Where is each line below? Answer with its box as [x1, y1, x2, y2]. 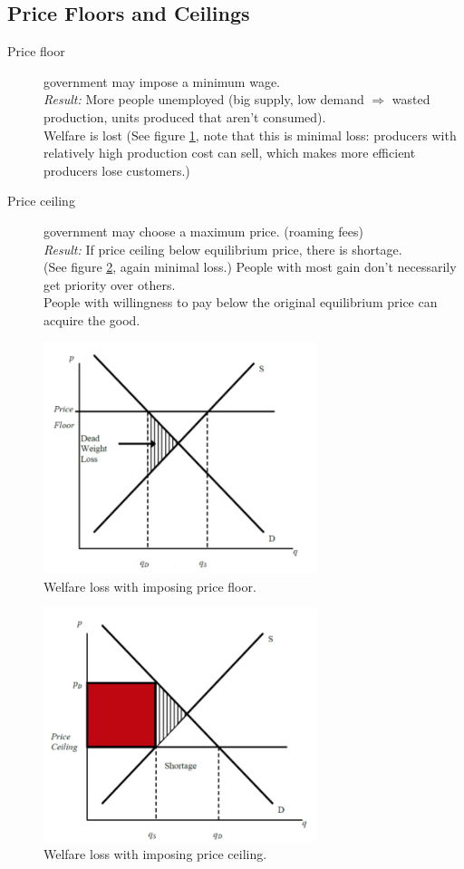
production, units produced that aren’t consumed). [43, 107, 326, 126]
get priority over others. [43, 275, 176, 294]
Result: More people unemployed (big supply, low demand [43, 90, 364, 109]
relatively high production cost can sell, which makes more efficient [43, 143, 416, 162]
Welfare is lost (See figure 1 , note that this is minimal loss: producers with [43, 125, 457, 144]
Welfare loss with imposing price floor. [43, 576, 256, 595]
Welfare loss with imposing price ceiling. [43, 845, 267, 864]
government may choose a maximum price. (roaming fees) [43, 221, 363, 240]
